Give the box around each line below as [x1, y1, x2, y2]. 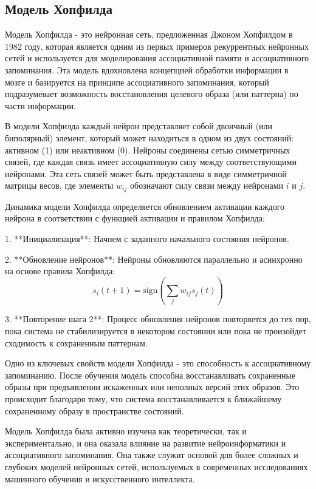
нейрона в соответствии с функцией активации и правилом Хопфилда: [5, 212, 265, 224]
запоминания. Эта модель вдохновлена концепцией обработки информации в [5, 63, 289, 76]
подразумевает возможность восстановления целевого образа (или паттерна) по [5, 87, 298, 100]
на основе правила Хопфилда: [5, 265, 115, 277]
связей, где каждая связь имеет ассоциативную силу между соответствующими [5, 155, 297, 168]
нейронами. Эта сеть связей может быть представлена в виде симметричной [5, 167, 287, 180]
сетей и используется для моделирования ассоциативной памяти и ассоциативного [5, 52, 309, 64]
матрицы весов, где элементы [5, 179, 114, 192]
